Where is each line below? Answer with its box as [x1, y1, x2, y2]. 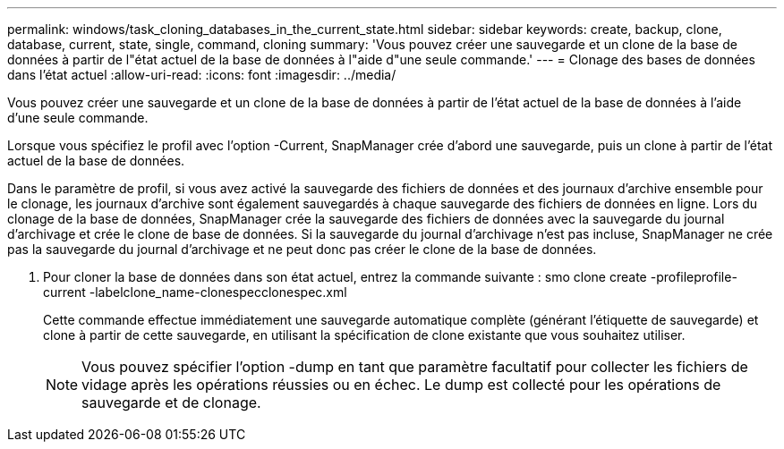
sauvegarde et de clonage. [81, 394, 261, 411]
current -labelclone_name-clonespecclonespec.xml [43, 284, 347, 300]
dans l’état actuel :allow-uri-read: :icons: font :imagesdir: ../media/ [7, 67, 396, 82]
